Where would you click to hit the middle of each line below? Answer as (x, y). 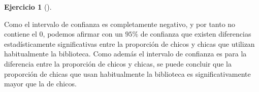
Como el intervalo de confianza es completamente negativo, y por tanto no (120, 24)
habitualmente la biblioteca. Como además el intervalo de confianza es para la (125, 54)
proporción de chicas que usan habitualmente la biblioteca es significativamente (127, 73)
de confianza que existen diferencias (196, 34)
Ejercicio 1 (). (28, 7)
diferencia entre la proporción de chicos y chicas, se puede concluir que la (118, 63)
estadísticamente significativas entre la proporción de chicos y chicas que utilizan (129, 43)
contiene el (21, 34)
